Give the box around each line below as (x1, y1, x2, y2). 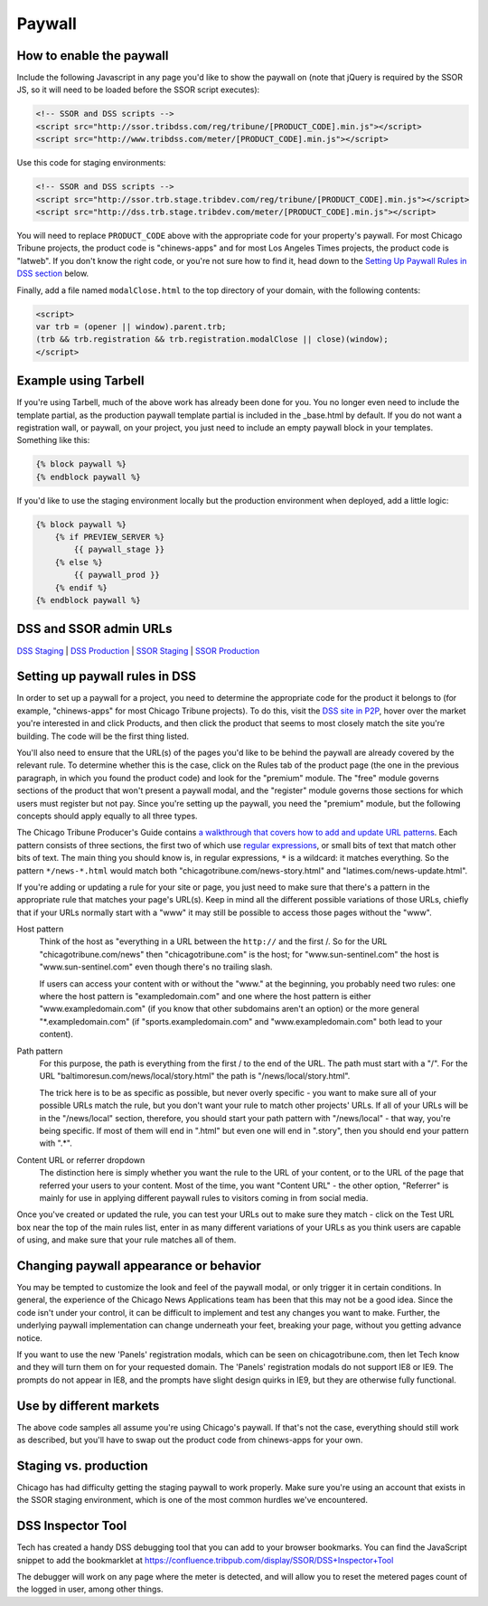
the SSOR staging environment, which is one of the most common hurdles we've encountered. (16, 1495, 368, 1506)
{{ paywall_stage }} (73, 544, 165, 555)
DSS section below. (16, 268, 89, 279)
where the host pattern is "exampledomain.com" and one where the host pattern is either (39, 991, 371, 1002)
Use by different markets (16, 1398, 160, 1413)
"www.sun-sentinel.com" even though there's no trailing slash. (39, 961, 273, 972)
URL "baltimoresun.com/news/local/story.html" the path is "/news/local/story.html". (39, 1071, 351, 1082)
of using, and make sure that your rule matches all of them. (16, 1234, 237, 1245)
